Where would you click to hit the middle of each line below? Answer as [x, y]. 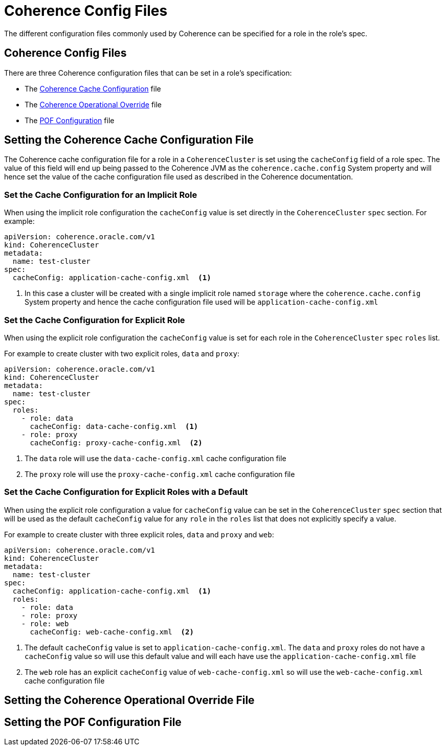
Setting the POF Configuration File [93, 722]
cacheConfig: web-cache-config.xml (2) [112, 632]
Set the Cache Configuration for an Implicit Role [101, 195]
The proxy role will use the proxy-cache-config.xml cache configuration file [160, 474]
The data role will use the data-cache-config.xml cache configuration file [155, 458]
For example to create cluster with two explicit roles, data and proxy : [122, 353]
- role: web [45, 623]
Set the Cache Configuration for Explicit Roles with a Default [126, 492]
